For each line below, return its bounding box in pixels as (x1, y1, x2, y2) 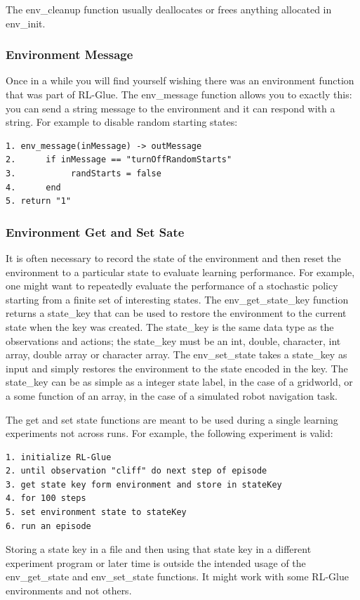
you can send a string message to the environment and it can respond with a (6, 100, 335, 115)
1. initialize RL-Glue (6, 452, 112, 462)
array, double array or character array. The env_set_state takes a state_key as (6, 347, 347, 362)
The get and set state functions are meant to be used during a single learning (6, 412, 338, 426)
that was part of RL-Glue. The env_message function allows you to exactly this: (6, 87, 352, 101)
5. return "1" (6, 196, 72, 207)
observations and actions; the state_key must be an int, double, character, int (6, 333, 341, 348)
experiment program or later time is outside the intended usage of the (6, 555, 306, 570)
